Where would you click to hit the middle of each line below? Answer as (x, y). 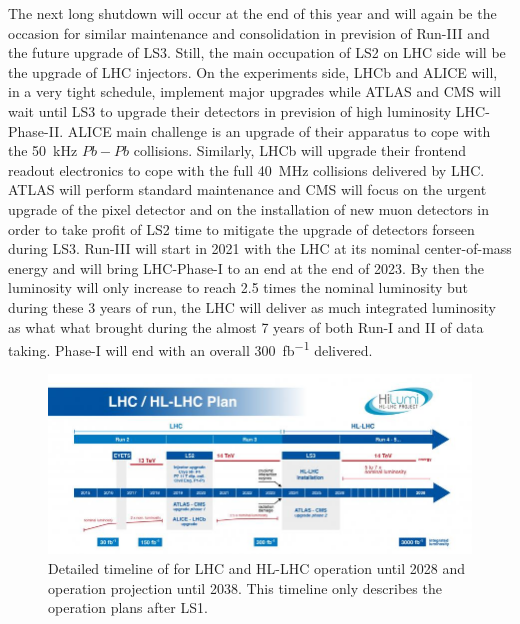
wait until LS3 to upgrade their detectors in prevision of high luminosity (230, 110)
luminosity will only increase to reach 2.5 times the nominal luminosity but (238, 287)
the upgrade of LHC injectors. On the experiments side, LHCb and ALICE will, (253, 71)
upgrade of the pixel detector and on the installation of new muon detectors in (248, 208)
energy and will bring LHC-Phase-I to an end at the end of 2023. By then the (246, 267)
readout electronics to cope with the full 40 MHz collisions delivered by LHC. (246, 169)
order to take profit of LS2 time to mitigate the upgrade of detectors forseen (241, 228)
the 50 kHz (43, 150)
